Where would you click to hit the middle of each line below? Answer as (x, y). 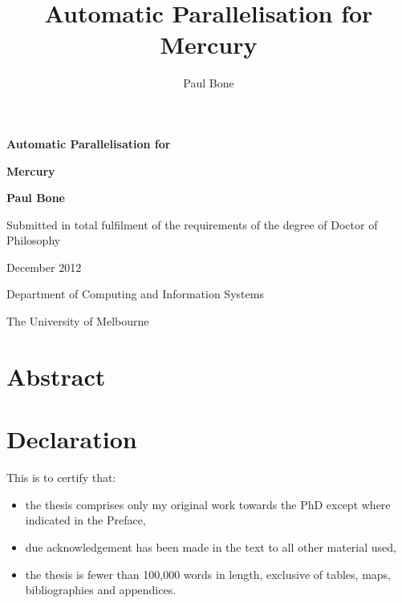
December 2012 (44, 267)
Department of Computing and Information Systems (135, 294)
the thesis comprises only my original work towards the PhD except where (208, 504)
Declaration (72, 439)
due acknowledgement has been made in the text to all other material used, (211, 546)
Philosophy (34, 240)
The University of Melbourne (78, 321)
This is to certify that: (61, 478)
